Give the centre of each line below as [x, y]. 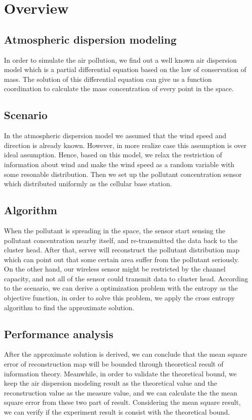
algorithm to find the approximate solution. [69, 307]
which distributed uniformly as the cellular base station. [88, 184]
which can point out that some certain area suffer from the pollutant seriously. [122, 259]
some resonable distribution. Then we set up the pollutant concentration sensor [123, 174]
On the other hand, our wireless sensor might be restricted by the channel [115, 269]
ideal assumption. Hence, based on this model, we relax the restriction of [113, 155]
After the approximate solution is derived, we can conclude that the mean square [126, 354]
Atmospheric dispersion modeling [90, 39]
